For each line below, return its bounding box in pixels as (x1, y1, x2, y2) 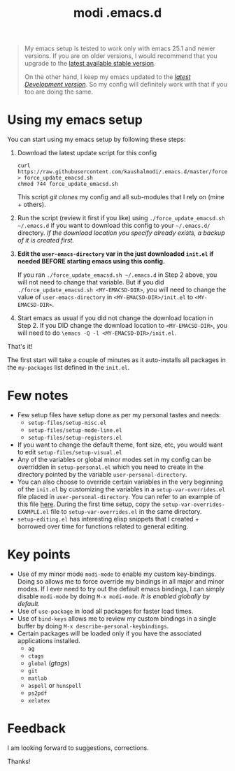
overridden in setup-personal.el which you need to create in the (17, 463, 204, 471)
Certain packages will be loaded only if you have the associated (17, 629, 201, 637)
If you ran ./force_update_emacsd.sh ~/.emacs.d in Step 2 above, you (17, 271, 218, 279)
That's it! (7, 343, 33, 351)
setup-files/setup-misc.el (27, 419, 107, 427)
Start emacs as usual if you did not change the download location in (17, 314, 213, 322)
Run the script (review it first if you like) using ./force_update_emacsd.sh (17, 214, 225, 222)
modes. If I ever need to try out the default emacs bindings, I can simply (17, 585, 225, 593)
